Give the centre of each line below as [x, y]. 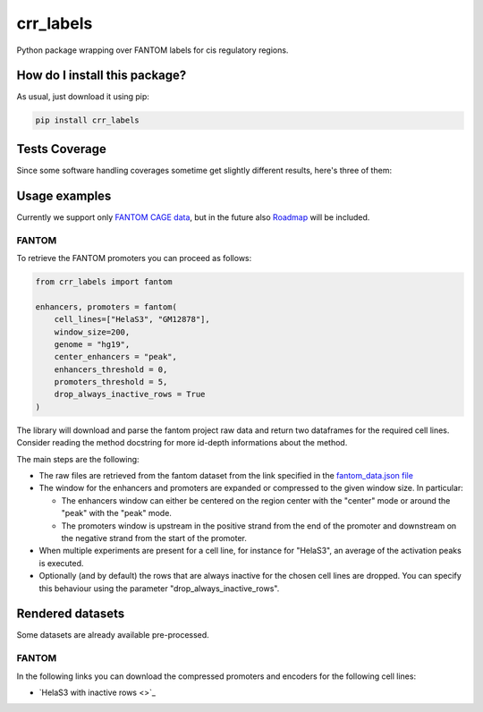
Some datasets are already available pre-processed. [113, 635]
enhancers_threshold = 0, [111, 369]
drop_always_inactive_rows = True [130, 394]
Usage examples [64, 195]
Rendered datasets [71, 614]
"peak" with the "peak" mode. [116, 513]
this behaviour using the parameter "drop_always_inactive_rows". [159, 588]
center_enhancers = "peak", [116, 357]
